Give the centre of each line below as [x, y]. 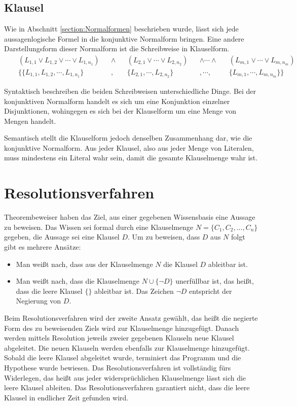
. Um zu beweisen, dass [164, 237]
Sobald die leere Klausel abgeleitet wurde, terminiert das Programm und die [123, 358]
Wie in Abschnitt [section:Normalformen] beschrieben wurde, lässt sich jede [121, 29]
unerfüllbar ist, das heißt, [215, 281]
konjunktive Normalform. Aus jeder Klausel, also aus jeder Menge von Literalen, [129, 147]
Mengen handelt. [30, 121]
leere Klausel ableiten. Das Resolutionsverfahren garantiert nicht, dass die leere [127, 387]
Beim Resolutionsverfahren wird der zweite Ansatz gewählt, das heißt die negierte [131, 317]
